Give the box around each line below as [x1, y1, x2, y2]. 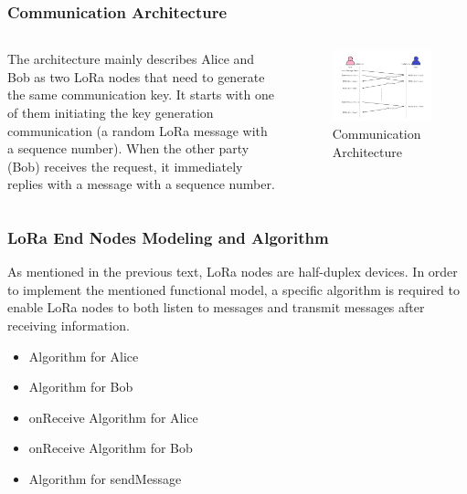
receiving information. [7, 315, 130, 334]
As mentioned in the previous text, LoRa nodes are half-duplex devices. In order [7, 262, 458, 281]
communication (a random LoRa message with [7, 121, 268, 140]
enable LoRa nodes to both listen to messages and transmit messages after [7, 298, 425, 317]
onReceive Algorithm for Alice [28, 407, 198, 426]
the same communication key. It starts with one [7, 85, 274, 104]
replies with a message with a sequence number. [7, 174, 275, 194]
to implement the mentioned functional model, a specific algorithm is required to [7, 279, 460, 299]
